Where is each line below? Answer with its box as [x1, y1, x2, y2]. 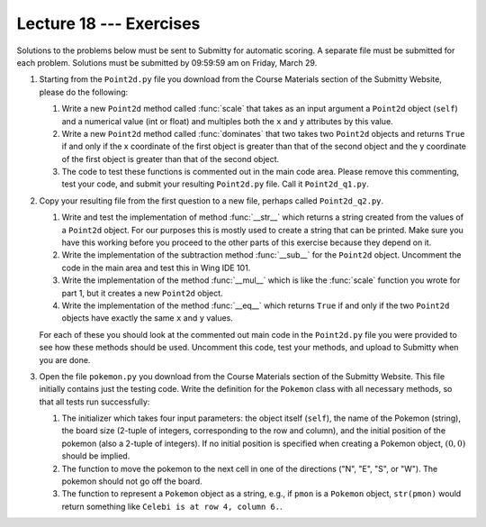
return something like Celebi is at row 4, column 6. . [61, 501, 283, 512]
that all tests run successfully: [39, 396, 150, 407]
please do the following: [39, 86, 129, 97]
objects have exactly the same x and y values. [61, 313, 234, 323]
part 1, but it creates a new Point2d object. [61, 287, 224, 298]
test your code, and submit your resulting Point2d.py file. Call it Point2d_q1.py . [61, 178, 369, 189]
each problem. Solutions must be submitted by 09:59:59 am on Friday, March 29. [16, 57, 318, 68]
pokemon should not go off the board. [61, 476, 202, 486]
